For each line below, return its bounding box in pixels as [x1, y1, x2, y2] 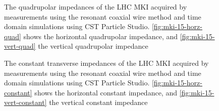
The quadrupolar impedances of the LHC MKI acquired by [4, 2, 187, 12]
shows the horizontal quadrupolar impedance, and [23, 31, 178, 41]
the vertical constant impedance [49, 97, 148, 107]
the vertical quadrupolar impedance [38, 41, 148, 51]
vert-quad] [4, 41, 36, 51]
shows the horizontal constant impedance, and [34, 87, 177, 97]
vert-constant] [4, 97, 47, 107]
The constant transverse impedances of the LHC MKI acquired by [4, 57, 209, 68]
